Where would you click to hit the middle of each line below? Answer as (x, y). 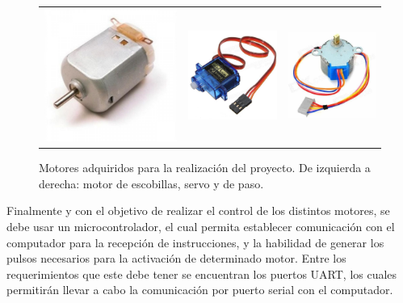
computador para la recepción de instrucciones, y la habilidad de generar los (195, 242)
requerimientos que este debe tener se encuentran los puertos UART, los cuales (202, 274)
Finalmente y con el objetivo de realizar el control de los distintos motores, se (198, 210)
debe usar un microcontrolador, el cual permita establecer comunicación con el (201, 226)
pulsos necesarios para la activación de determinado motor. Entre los (176, 258)
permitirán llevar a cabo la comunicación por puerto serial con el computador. (200, 290)
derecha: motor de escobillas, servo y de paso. (151, 183)
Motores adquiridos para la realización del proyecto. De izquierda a (205, 168)
